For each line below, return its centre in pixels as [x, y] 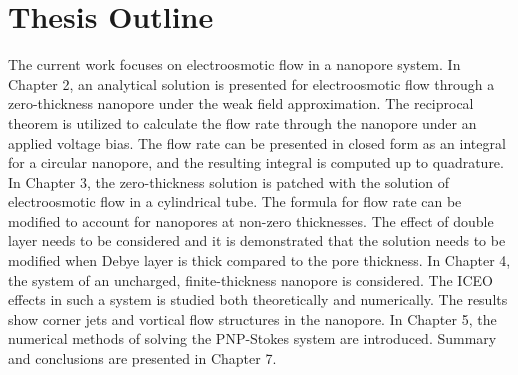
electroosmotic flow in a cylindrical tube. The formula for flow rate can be [235, 201]
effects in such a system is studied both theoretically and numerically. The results [258, 299]
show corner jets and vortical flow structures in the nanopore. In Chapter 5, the [252, 318]
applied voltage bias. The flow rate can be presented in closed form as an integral [257, 142]
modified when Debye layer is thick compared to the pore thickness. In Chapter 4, [259, 260]
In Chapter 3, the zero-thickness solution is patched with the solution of [229, 181]
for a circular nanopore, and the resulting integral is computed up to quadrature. [256, 162]
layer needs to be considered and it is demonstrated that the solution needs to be [257, 240]
